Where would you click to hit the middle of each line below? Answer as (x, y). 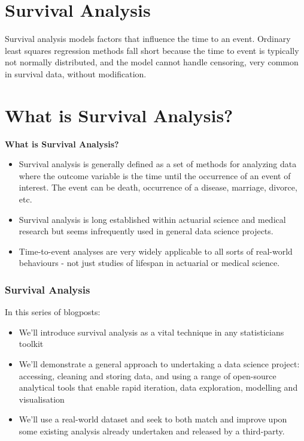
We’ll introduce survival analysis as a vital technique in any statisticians (151, 332)
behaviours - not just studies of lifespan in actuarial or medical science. (149, 263)
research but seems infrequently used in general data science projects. (146, 231)
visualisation (42, 399)
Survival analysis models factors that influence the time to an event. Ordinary (148, 39)
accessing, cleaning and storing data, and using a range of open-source (148, 375)
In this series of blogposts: (53, 312)
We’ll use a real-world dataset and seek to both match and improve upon (153, 419)
